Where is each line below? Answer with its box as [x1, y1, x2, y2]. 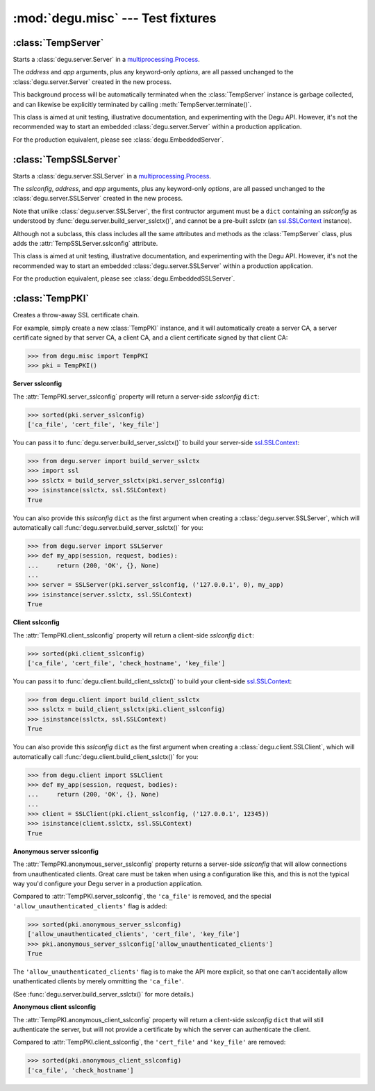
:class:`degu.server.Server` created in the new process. [12, 77, 172, 86]
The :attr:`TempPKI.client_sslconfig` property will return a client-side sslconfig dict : [12, 631, 255, 639]
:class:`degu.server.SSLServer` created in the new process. [12, 194, 183, 203]
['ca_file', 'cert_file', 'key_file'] [27, 421, 160, 428]
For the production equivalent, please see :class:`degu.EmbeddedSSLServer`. [12, 274, 235, 283]
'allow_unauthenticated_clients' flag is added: [12, 901, 167, 910]
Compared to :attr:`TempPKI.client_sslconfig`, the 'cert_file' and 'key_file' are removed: [12, 1038, 286, 1047]
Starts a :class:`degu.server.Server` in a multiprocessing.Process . [12, 56, 201, 64]
